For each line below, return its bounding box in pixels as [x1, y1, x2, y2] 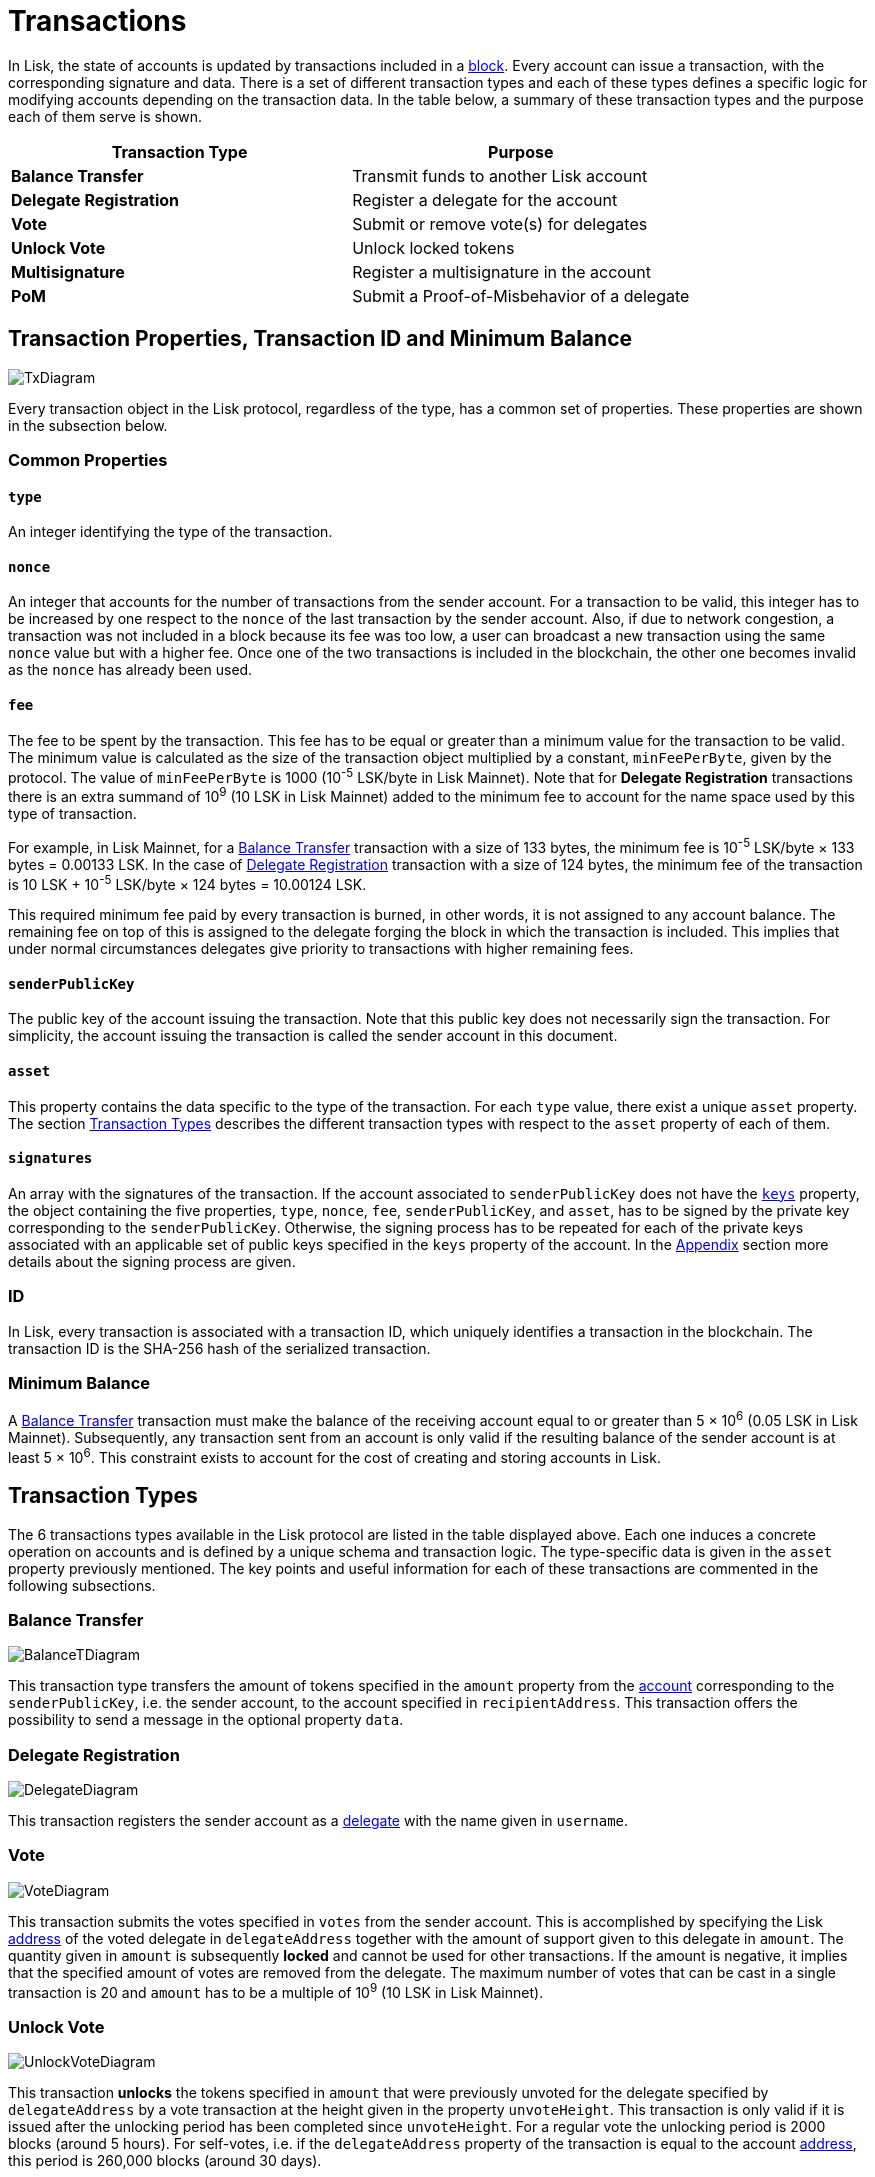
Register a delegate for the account [352, 189, 618, 210]
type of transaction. [8, 804, 137, 822]
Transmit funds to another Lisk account [352, 165, 648, 186]
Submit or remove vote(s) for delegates [352, 213, 648, 234]
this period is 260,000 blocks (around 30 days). [8, 2152, 322, 2170]
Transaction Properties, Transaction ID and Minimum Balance [8, 326, 632, 352]
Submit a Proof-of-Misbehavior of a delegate [352, 285, 690, 306]
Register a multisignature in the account [352, 261, 652, 282]
